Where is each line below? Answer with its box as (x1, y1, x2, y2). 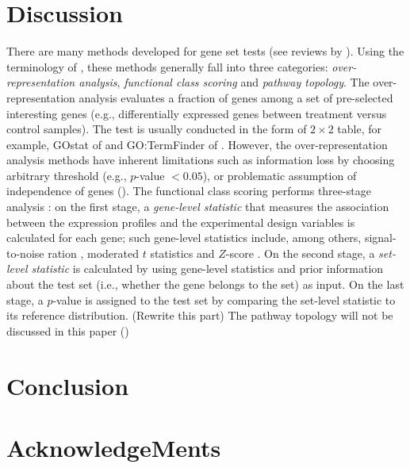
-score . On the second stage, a (225, 244, 375, 261)
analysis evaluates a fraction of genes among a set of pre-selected (79, 89, 393, 105)
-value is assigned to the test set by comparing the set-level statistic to (52, 291, 396, 308)
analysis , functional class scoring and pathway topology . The (79, 74, 370, 90)
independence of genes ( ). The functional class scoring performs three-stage (6, 182, 371, 199)
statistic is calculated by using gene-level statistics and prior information (31, 260, 384, 277)
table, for (337, 121, 381, 137)
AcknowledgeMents (6, 431, 221, 463)
